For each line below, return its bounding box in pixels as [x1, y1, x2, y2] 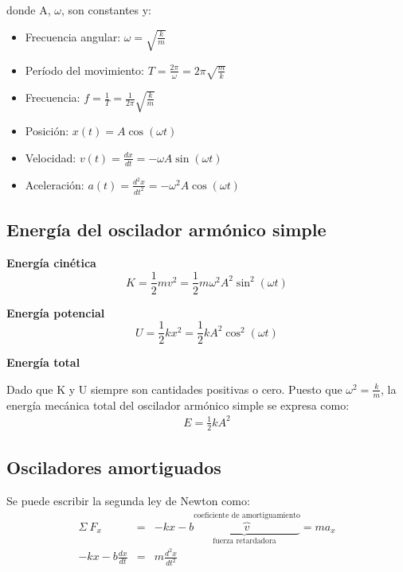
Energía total [6, 354, 80, 371]
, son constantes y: [61, 2, 152, 18]
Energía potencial [6, 304, 105, 321]
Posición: [25, 123, 69, 139]
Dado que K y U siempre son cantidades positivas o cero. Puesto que [6, 380, 342, 397]
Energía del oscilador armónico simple [6, 217, 327, 242]
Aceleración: [25, 176, 84, 193]
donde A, [6, 2, 51, 18]
